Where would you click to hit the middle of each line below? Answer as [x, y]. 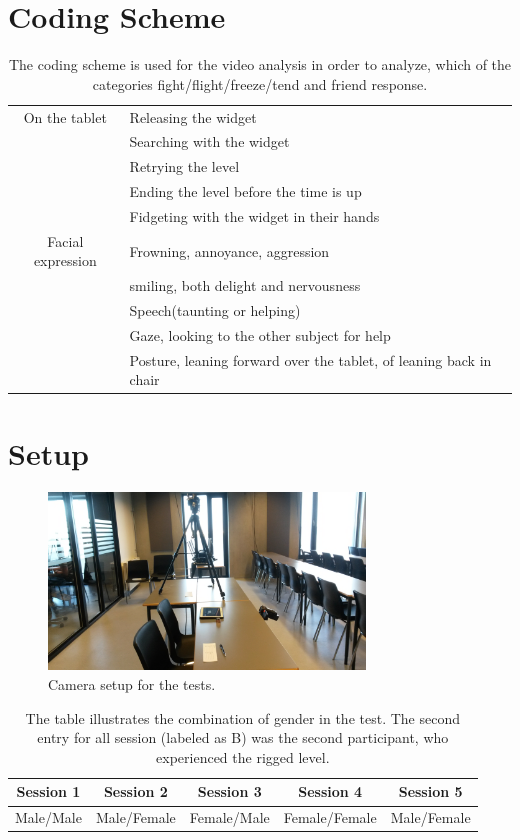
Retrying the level [184, 166]
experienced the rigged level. [243, 756]
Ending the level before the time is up [245, 191]
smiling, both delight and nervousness [245, 285]
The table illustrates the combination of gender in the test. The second [242, 717]
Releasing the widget [193, 116]
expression [65, 260]
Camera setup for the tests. [132, 684]
